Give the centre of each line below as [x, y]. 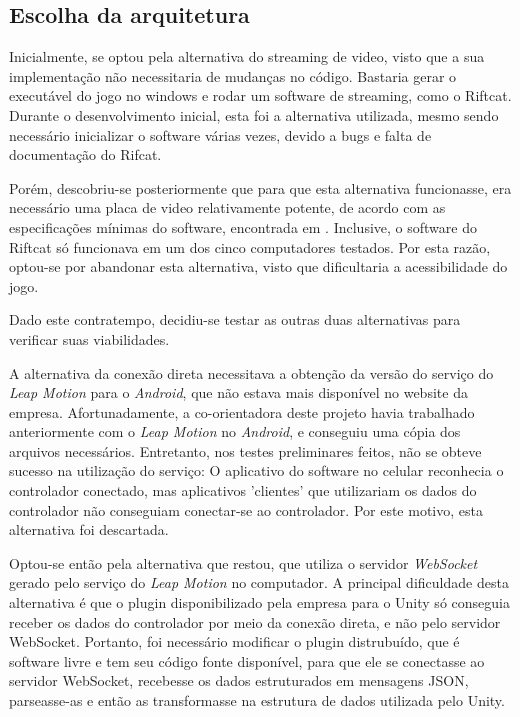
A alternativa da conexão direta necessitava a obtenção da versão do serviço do [251, 372]
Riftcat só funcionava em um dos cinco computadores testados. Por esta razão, [250, 246]
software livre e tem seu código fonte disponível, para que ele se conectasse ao [247, 660]
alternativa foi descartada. [89, 529]
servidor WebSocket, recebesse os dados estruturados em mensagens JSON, [239, 680]
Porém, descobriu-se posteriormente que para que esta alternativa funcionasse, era [260, 187]
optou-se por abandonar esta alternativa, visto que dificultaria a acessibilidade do [258, 266]
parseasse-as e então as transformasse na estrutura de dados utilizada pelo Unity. [257, 700]
